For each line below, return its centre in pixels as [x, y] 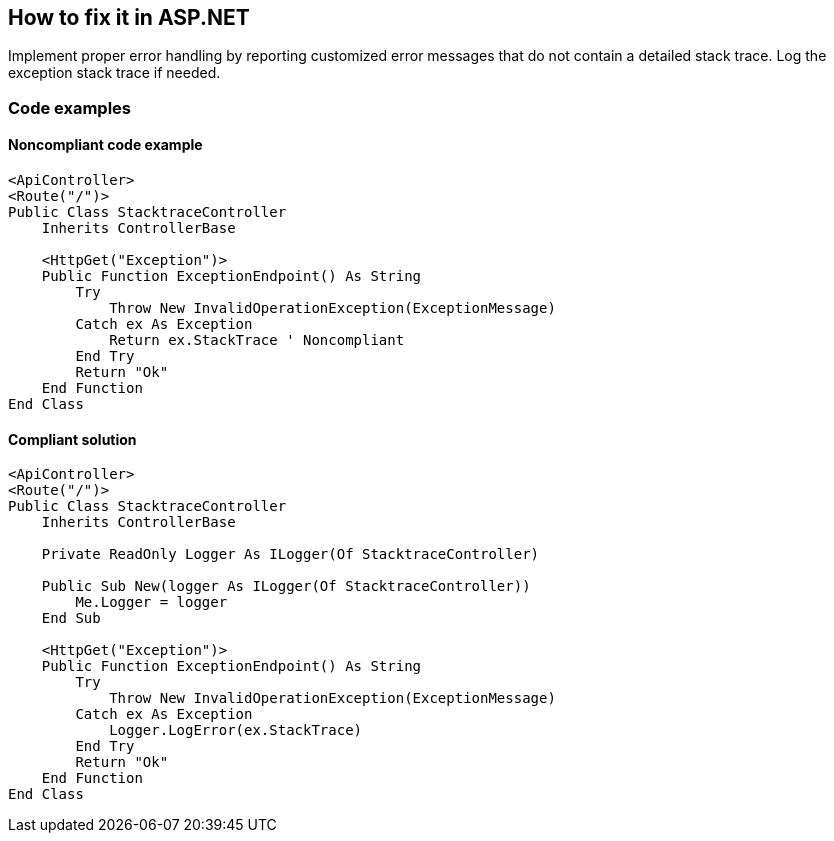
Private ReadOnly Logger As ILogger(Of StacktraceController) [290, 554]
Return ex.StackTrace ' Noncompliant [257, 340]
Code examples [70, 107]
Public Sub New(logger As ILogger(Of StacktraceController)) [286, 586]
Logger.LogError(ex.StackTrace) [236, 730]
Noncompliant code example [105, 145]
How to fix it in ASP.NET [129, 17]
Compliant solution [72, 439]
